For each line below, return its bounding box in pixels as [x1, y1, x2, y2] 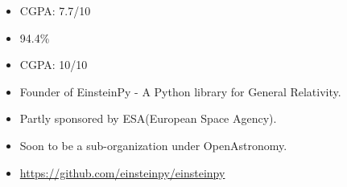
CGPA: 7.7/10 [19, 2, 91, 18]
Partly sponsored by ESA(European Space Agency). [19, 110, 277, 127]
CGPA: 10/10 [19, 56, 88, 73]
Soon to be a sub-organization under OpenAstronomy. [19, 136, 287, 153]
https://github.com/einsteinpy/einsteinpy [19, 164, 225, 181]
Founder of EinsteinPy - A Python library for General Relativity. [19, 83, 341, 100]
